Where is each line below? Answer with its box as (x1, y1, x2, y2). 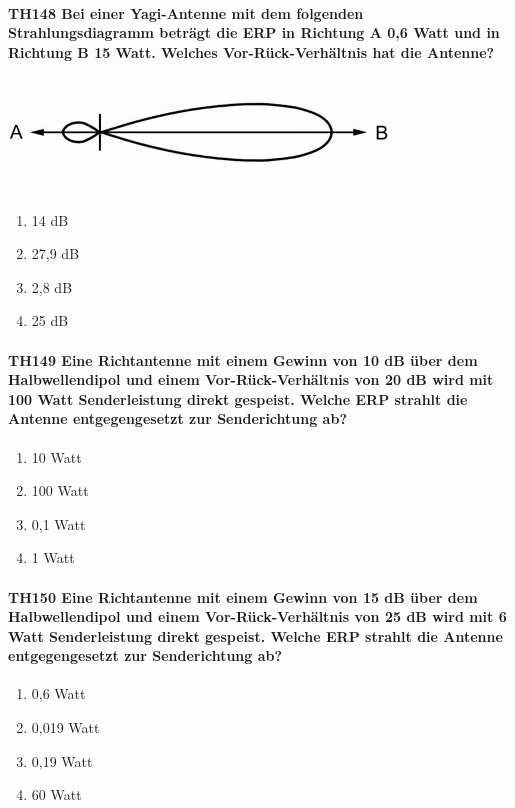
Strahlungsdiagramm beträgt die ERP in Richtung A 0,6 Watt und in (8, 22, 500, 43)
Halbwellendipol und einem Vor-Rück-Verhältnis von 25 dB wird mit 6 (8, 606, 507, 627)
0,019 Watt (31, 717, 100, 738)
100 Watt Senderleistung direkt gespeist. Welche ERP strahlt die (8, 388, 468, 409)
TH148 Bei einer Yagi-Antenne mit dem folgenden (8, 2, 364, 23)
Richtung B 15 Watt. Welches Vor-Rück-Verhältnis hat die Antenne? (8, 41, 495, 62)
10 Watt (31, 446, 82, 467)
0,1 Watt (31, 513, 86, 534)
